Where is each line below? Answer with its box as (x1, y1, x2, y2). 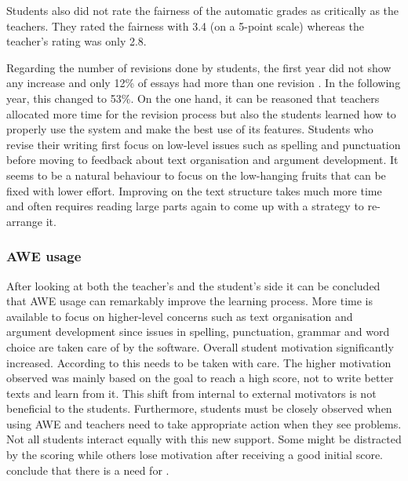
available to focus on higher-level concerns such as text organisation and (6, 308, 353, 324)
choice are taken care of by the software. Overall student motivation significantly (6, 338, 394, 355)
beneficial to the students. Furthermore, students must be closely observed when (6, 400, 392, 417)
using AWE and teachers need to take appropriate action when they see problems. (6, 415, 402, 432)
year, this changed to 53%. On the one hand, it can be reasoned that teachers (6, 89, 380, 106)
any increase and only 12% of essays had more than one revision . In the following (6, 75, 401, 91)
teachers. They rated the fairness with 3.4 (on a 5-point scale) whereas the (6, 17, 364, 34)
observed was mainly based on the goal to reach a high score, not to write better (6, 370, 394, 386)
